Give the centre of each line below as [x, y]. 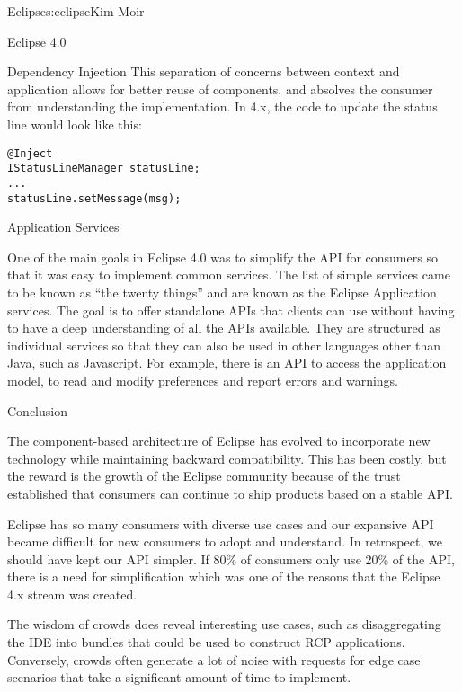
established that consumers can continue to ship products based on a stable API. [230, 493]
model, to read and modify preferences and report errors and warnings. [203, 380]
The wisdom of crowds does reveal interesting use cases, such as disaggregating [224, 624]
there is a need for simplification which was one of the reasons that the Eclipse [224, 577]
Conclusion [37, 410]
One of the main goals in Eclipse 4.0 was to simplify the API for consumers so [222, 257]
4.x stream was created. [72, 594]
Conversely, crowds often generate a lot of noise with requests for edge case [214, 659]
